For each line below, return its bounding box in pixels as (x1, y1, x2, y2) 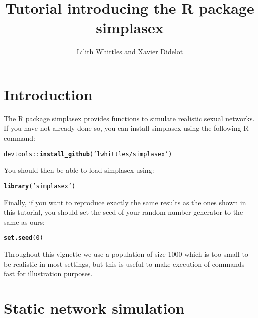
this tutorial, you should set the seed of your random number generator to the (4, 207, 243, 217)
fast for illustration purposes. (4, 268, 93, 279)
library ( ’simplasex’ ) (4, 182, 76, 190)
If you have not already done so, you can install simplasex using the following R (4, 123, 249, 133)
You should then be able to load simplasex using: (4, 165, 154, 175)
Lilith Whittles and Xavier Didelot (76, 46, 183, 57)
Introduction (4, 84, 93, 104)
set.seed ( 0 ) (4, 234, 43, 242)
